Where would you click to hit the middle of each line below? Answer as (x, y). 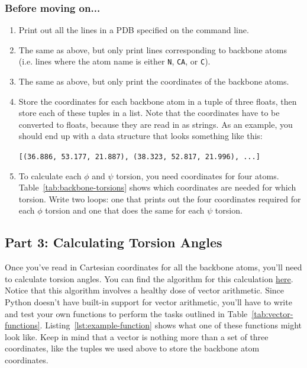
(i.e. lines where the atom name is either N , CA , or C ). (114, 61)
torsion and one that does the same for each (125, 210)
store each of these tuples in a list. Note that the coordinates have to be (149, 113)
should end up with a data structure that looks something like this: (140, 136)
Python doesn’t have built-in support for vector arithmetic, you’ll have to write (148, 302)
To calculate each (50, 175)
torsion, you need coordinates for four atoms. (198, 175)
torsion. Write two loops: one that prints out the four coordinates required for (160, 198)
